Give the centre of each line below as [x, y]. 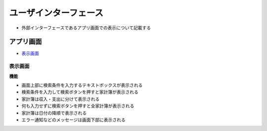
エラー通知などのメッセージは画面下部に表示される [73, 120]
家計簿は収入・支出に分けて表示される [61, 99]
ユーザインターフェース [56, 13]
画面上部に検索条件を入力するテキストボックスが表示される [82, 85]
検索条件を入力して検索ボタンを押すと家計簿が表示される [80, 92]
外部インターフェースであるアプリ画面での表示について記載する [86, 28]
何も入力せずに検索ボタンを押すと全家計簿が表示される [78, 106]
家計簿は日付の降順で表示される [54, 113]
